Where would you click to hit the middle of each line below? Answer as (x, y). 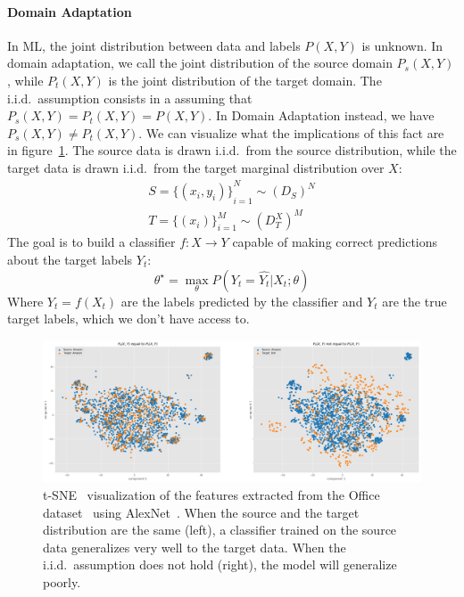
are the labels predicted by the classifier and (242, 301)
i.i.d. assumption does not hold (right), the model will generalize (220, 564)
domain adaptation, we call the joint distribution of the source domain (200, 63)
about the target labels (70, 259)
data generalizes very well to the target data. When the (195, 547)
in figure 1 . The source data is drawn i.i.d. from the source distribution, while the (232, 150)
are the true (414, 301)
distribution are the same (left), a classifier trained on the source (220, 530)
